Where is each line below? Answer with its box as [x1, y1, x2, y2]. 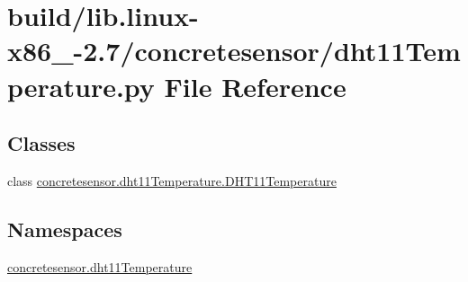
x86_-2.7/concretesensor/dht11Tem [7, 32, 461, 69]
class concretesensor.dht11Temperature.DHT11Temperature [7, 171, 337, 189]
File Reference [164, 67, 346, 104]
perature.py [7, 67, 155, 104]
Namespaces [7, 215, 122, 242]
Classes [7, 129, 76, 157]
